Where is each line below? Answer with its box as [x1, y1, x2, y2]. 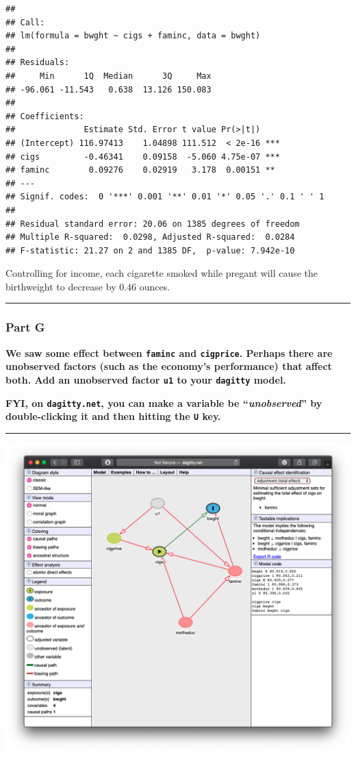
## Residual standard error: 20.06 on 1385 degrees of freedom [5, 219, 300, 229]
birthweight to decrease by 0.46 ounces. [5, 279, 170, 293]
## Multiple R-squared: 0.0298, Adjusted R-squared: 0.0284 [5, 232, 295, 243]
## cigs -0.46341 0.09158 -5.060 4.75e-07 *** [5, 151, 280, 162]
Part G [5, 319, 45, 336]
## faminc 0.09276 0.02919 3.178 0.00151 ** [5, 165, 275, 175]
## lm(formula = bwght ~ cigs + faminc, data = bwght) [5, 31, 261, 41]
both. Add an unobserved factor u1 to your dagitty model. [5, 372, 286, 386]
